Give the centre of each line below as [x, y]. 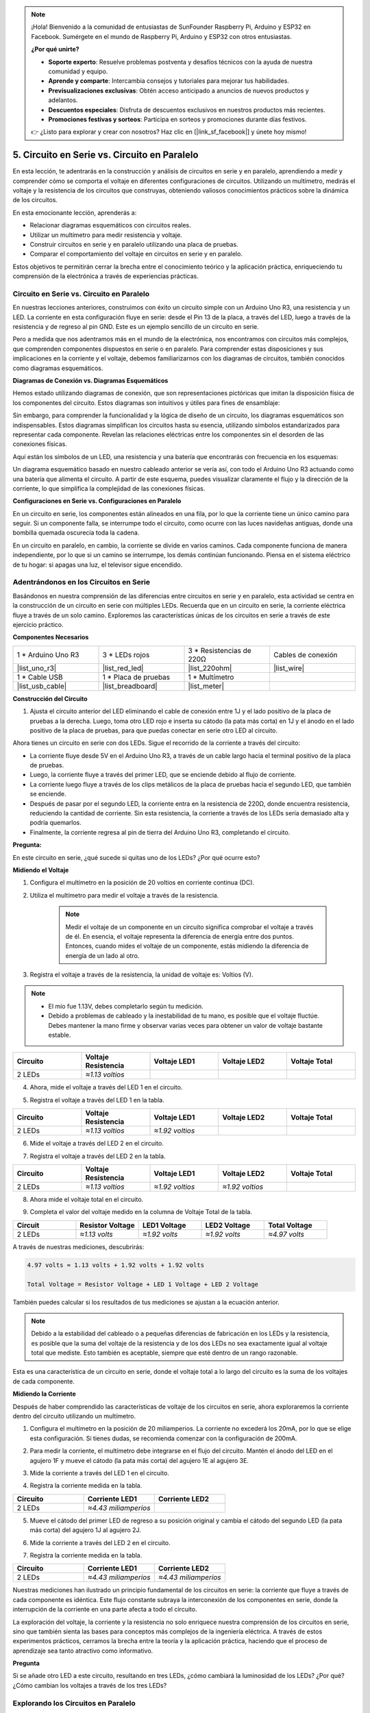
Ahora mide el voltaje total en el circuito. [87, 1199]
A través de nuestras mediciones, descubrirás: [78, 1246]
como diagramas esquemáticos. [58, 368]
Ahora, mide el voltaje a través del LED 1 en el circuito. [106, 1087]
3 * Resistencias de [220, 650]
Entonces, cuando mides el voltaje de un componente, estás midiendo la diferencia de [187, 946]
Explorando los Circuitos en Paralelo [74, 1703]
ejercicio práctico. [38, 624]
